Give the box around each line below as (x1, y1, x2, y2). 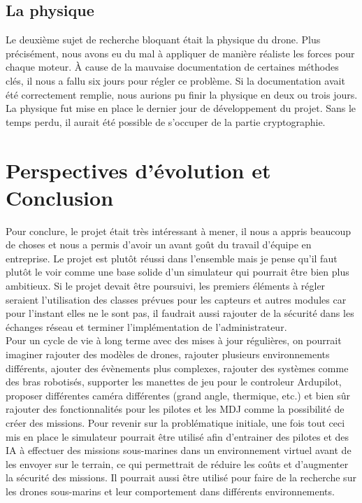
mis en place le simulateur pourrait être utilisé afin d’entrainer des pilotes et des (6, 429, 349, 444)
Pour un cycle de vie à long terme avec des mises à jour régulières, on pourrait (6, 333, 342, 348)
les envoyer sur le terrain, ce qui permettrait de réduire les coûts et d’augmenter (6, 456, 349, 471)
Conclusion (6, 183, 114, 211)
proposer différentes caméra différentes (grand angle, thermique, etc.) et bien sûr (6, 388, 350, 402)
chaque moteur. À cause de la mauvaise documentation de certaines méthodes (6, 59, 339, 74)
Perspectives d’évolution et (6, 155, 271, 184)
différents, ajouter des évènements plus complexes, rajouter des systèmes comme (6, 360, 349, 375)
